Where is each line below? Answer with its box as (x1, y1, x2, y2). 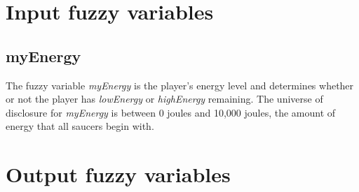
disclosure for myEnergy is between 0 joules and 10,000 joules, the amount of (6, 105, 336, 119)
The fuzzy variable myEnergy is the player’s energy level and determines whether (6, 77, 354, 92)
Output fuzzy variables (6, 160, 231, 189)
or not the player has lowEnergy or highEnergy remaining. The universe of (6, 91, 323, 106)
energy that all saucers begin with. (6, 119, 154, 133)
